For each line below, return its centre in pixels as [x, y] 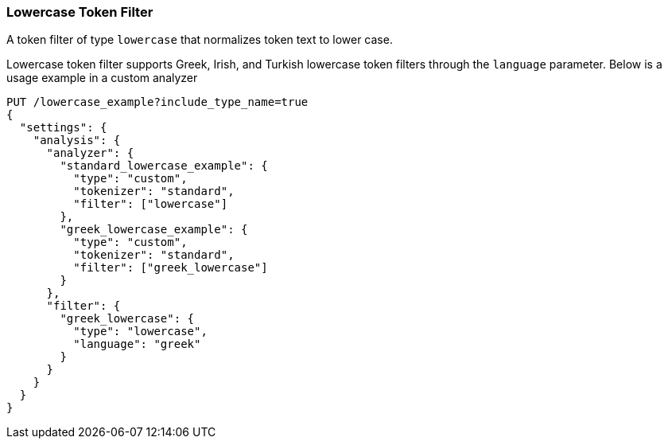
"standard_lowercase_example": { [164, 166]
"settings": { [63, 128]
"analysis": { [77, 141]
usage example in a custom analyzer [102, 78]
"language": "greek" [137, 344]
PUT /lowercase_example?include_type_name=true [157, 102]
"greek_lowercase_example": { [154, 230]
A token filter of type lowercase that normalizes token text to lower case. [200, 40]
